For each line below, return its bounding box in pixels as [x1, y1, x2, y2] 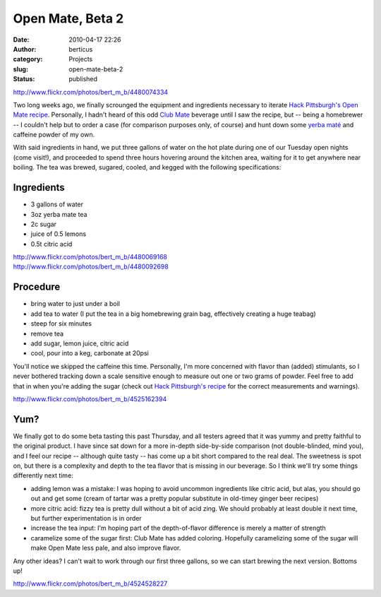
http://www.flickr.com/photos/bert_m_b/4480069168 [13, 253, 168, 261]
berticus [68, 45, 93, 53]
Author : [13, 45, 37, 53]
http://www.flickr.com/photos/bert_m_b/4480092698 [13, 262, 169, 271]
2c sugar [30, 220, 56, 228]
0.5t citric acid [30, 240, 73, 248]
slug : [13, 64, 28, 73]
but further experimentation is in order [30, 514, 143, 522]
